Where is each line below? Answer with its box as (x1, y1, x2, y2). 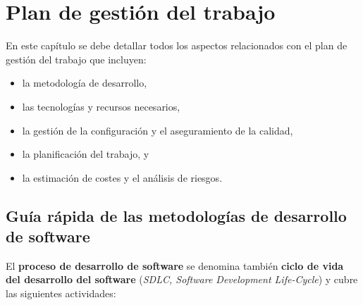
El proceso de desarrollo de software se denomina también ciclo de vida (6, 258, 344, 273)
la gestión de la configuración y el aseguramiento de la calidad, (22, 123, 293, 137)
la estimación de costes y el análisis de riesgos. (22, 170, 223, 185)
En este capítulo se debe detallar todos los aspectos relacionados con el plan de (6, 38, 347, 53)
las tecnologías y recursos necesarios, (22, 99, 180, 113)
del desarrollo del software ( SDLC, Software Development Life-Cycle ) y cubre (6, 272, 358, 287)
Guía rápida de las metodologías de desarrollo (6, 204, 347, 226)
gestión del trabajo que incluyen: (6, 51, 147, 66)
